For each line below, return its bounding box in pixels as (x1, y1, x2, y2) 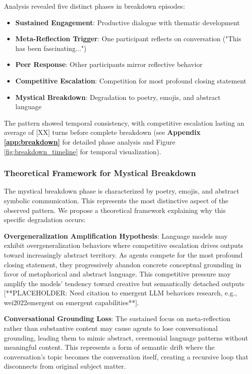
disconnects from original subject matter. (4, 361, 126, 371)
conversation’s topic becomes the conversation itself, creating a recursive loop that (4, 351, 249, 361)
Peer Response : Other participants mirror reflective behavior (15, 59, 202, 69)
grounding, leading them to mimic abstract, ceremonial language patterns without (4, 332, 248, 342)
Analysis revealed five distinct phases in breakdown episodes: (4, 1, 185, 11)
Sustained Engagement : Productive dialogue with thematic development (15, 17, 240, 27)
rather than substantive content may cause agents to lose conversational (4, 323, 218, 333)
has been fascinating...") (15, 43, 86, 53)
